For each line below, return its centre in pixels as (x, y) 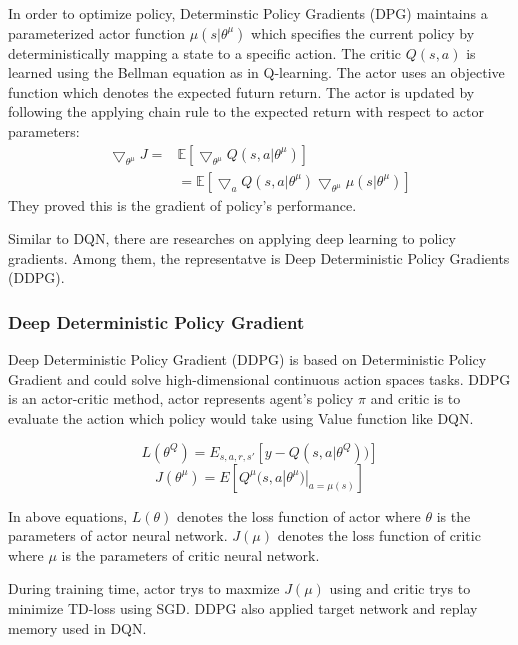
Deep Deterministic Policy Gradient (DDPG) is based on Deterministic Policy (247, 359)
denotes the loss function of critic (379, 535)
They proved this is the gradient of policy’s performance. (182, 204)
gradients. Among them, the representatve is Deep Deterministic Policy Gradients (259, 257)
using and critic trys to (400, 588)
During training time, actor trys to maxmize (144, 588)
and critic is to (415, 398)
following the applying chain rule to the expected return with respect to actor (246, 111)
